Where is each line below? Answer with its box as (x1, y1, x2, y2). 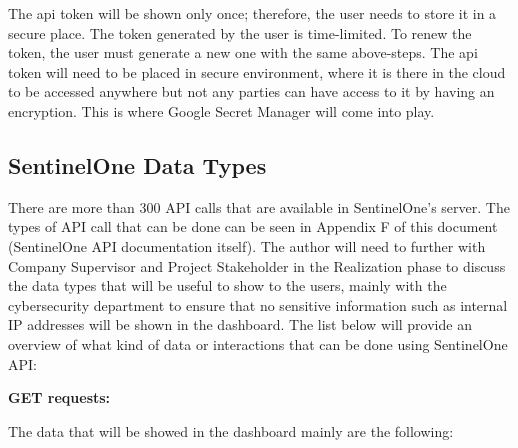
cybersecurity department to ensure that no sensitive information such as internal (8, 294, 508, 315)
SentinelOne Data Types (8, 149, 267, 180)
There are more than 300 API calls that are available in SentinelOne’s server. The (8, 196, 510, 217)
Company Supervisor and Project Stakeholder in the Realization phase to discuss (8, 255, 506, 276)
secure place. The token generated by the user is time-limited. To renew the (8, 22, 472, 43)
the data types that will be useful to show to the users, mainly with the (8, 275, 447, 296)
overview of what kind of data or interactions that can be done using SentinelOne (8, 333, 508, 354)
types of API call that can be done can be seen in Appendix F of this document (8, 216, 498, 237)
